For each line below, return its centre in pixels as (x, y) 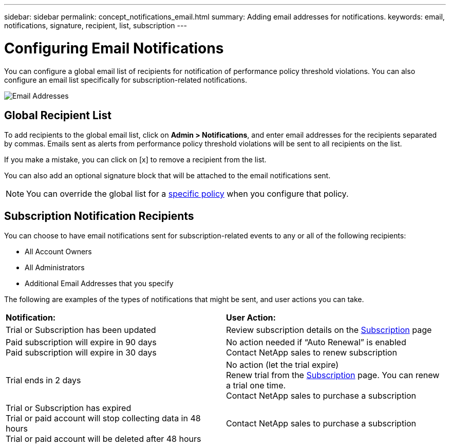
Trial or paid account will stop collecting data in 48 (103, 418)
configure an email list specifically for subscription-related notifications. (126, 80)
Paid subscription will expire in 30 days (81, 353)
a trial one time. (256, 386)
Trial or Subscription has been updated (81, 330)
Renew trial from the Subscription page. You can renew (333, 375)
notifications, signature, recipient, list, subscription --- (96, 25)
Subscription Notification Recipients (99, 216)
